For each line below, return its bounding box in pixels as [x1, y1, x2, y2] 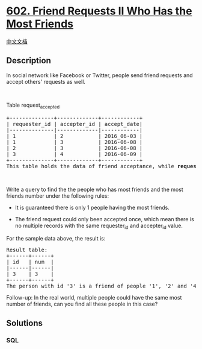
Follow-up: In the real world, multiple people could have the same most [6, 294, 182, 301]
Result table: [6, 247, 48, 254]
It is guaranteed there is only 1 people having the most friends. [14, 204, 170, 211]
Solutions [6, 318, 43, 328]
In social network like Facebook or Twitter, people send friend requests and [6, 71, 194, 79]
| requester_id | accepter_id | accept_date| [6, 121, 143, 127]
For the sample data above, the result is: [6, 235, 106, 242]
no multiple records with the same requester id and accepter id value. [14, 222, 183, 230]
